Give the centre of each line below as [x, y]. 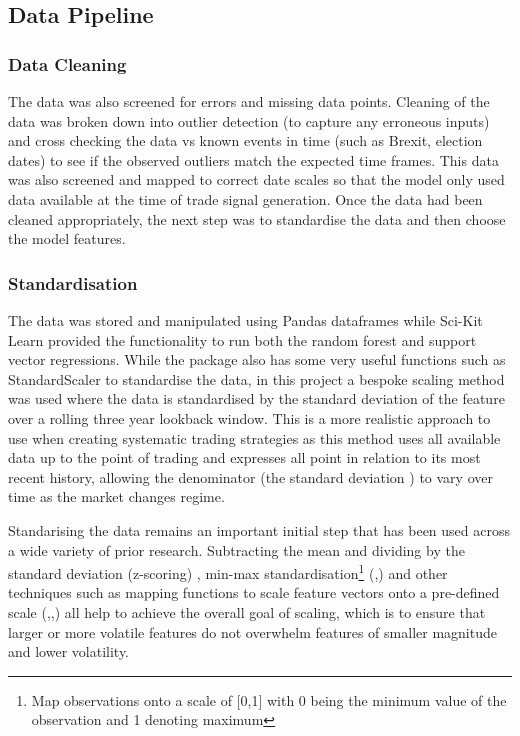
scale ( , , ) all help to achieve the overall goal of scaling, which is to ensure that [247, 611]
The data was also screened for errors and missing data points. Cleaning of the [249, 101]
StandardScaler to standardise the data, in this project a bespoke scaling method [256, 378]
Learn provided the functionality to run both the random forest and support [242, 339]
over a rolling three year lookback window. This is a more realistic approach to [249, 417]
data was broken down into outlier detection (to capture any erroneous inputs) [249, 120]
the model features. [67, 238]
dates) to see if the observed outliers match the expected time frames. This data [253, 159]
